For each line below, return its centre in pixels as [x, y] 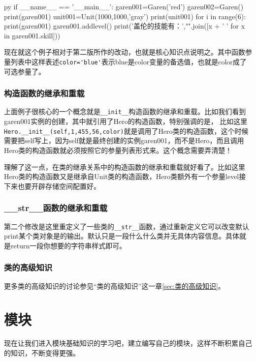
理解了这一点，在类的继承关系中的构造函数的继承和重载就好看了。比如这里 [125, 166]
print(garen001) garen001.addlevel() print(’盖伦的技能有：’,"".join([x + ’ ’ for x [125, 26]
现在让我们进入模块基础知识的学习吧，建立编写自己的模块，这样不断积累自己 [128, 343]
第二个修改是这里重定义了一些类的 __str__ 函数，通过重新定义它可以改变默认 [127, 226]
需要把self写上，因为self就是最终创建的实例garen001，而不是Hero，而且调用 [124, 140]
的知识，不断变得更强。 [42, 352]
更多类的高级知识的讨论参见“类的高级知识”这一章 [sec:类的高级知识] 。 [114, 286]
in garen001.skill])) [32, 35]
